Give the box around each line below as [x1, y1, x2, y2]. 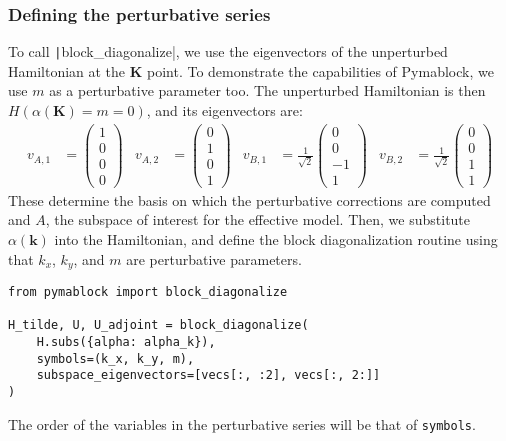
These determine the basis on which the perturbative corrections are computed [8, 189, 491, 210]
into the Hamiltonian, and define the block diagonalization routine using [54, 229, 498, 250]
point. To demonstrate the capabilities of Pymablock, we [147, 60, 494, 81]
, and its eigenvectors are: [146, 100, 303, 121]
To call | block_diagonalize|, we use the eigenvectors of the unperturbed [8, 41, 448, 62]
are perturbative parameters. [126, 248, 302, 269]
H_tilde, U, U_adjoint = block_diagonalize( [8, 318, 309, 333]
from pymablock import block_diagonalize [8, 285, 288, 300]
